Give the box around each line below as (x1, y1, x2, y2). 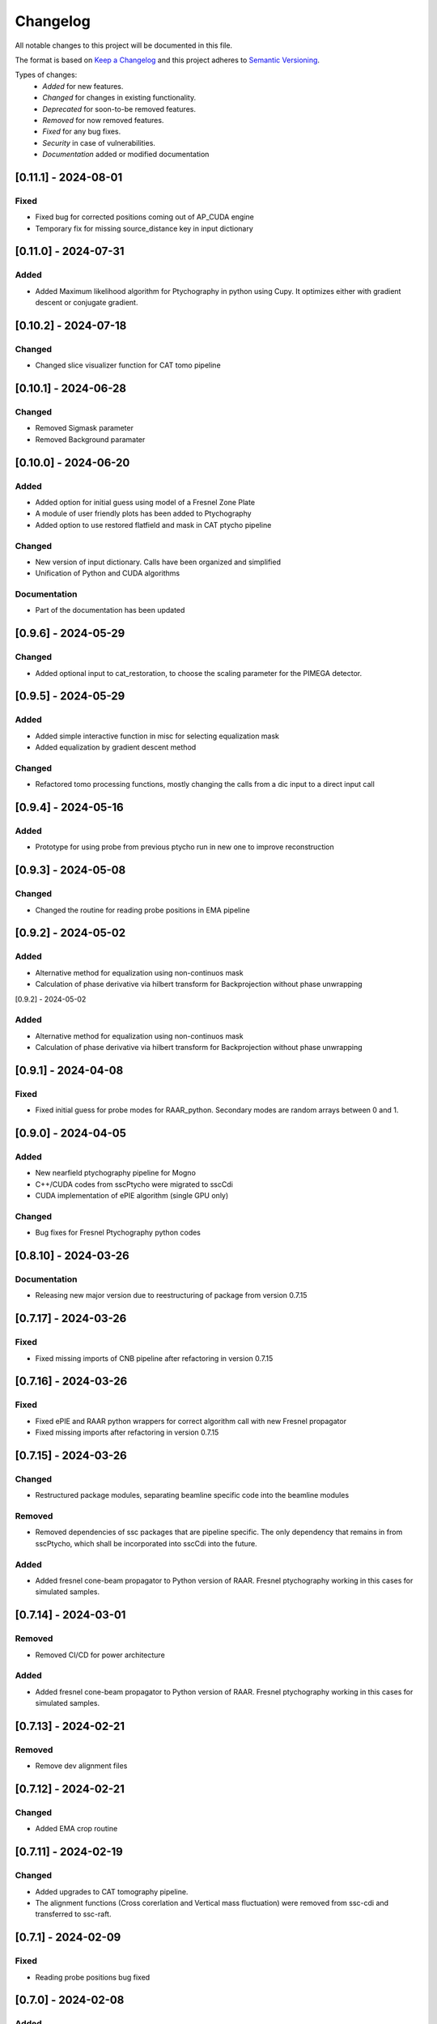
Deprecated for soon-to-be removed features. (42, 104, 196, 113)
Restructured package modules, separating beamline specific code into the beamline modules (35, 1490, 350, 1500)
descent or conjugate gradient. (35, 298, 138, 308)
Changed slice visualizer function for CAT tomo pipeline (35, 360, 222, 370)
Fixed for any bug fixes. (42, 126, 121, 137)
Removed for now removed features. (42, 115, 164, 125)
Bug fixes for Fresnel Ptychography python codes (35, 1227, 202, 1238)
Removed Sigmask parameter (35, 423, 134, 433)
